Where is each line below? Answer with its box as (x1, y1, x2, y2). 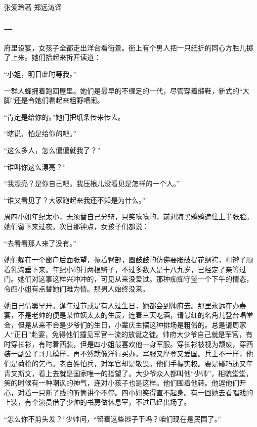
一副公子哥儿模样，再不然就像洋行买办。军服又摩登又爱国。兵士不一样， (10, 348, 246, 359)
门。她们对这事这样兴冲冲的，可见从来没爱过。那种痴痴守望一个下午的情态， (4, 274, 253, 284)
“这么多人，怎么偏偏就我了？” (4, 144, 101, 155)
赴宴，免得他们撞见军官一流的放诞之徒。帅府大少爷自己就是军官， (31, 329, 246, 339)
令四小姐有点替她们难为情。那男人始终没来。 (4, 283, 149, 293)
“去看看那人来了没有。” (4, 237, 77, 248)
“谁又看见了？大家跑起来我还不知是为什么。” (4, 194, 146, 205)
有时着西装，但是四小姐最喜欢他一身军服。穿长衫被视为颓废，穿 (38, 338, 246, 349)
